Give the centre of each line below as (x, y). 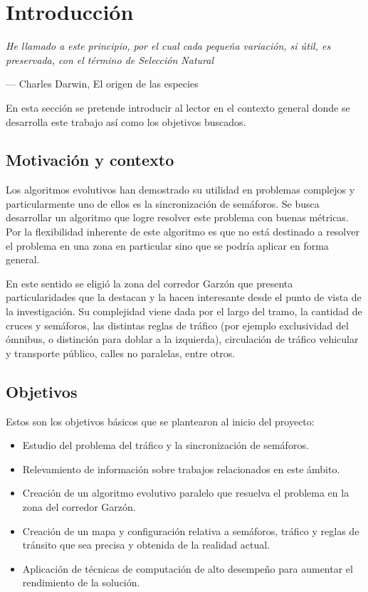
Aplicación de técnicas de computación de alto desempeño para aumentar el (188, 568)
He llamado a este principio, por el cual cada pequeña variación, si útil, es (168, 46)
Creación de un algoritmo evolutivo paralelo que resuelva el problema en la (186, 493)
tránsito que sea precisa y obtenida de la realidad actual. (146, 545)
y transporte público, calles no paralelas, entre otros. (121, 353)
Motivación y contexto (90, 160)
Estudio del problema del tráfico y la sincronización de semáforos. (165, 445)
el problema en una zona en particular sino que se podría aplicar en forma (167, 245)
